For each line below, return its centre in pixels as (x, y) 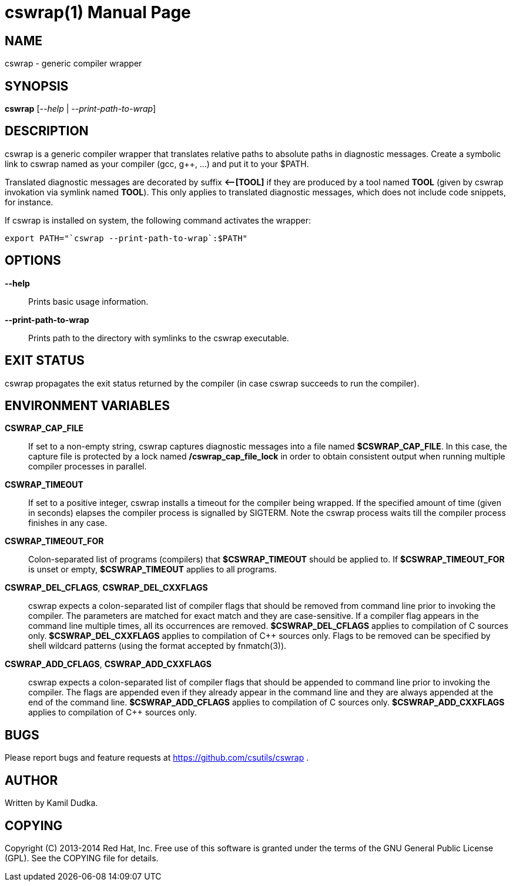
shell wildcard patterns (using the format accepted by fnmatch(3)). (157, 646)
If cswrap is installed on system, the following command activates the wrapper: (158, 220)
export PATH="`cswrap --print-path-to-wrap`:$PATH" (126, 238)
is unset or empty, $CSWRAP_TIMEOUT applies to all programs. (153, 569)
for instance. (29, 202)
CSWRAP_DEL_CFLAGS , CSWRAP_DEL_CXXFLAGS (106, 588)
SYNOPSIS (37, 86)
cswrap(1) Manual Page (98, 12)
